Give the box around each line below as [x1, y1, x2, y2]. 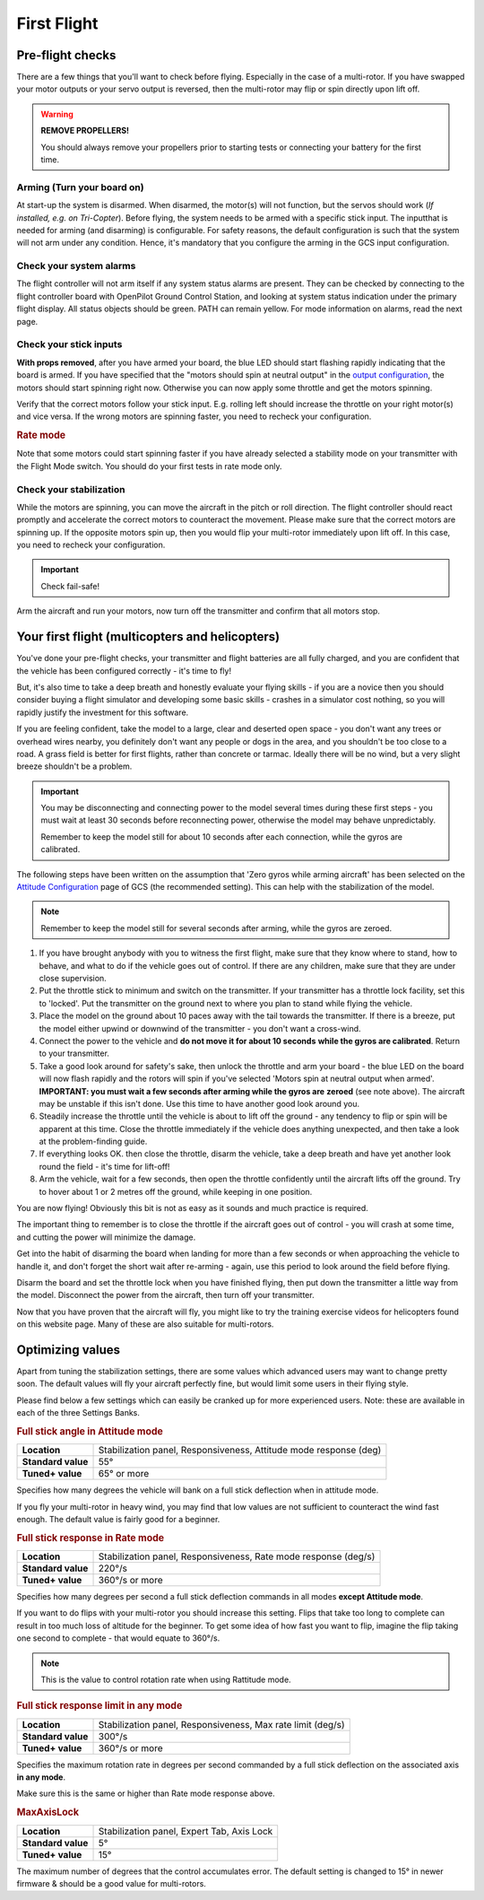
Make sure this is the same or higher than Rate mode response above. [16, 1788, 275, 1799]
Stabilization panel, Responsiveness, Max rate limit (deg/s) [98, 1718, 345, 1730]
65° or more [98, 1468, 150, 1480]
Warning [40, 109, 73, 119]
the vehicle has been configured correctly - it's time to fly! [16, 665, 232, 676]
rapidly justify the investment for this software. [16, 707, 189, 718]
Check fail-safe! [40, 580, 100, 591]
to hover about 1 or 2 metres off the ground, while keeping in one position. [39, 1186, 313, 1197]
